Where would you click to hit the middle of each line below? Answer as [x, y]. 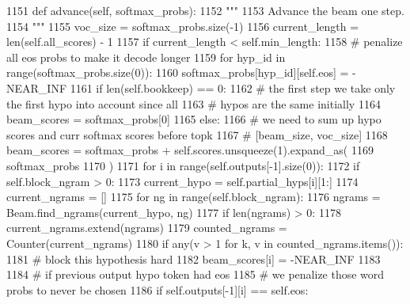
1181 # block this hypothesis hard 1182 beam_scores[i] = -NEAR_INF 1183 [194, 258]
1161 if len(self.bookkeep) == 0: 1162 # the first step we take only [233, 87]
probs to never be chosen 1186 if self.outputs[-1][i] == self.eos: [158, 289]
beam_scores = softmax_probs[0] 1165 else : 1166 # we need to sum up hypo [194, 119]
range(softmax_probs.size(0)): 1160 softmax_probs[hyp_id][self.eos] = [178, 72]
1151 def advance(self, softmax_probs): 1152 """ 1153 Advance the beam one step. [205, 10]
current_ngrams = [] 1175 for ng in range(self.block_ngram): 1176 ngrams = [194, 197]
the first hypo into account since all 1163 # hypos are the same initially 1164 [194, 103]
